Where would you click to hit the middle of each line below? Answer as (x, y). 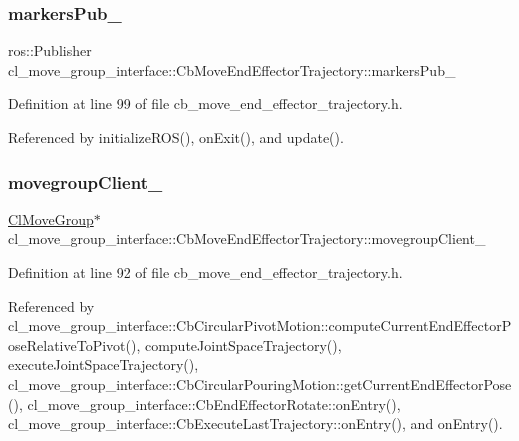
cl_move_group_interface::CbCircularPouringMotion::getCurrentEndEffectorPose (260, 383)
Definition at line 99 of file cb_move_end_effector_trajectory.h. (205, 103)
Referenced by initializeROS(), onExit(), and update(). (176, 137)
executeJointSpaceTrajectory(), (103, 364)
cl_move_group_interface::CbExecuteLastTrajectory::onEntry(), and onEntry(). (255, 423)
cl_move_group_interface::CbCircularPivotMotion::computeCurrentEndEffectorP (260, 325)
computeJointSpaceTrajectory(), (243, 344)
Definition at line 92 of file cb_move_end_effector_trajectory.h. (205, 272)
